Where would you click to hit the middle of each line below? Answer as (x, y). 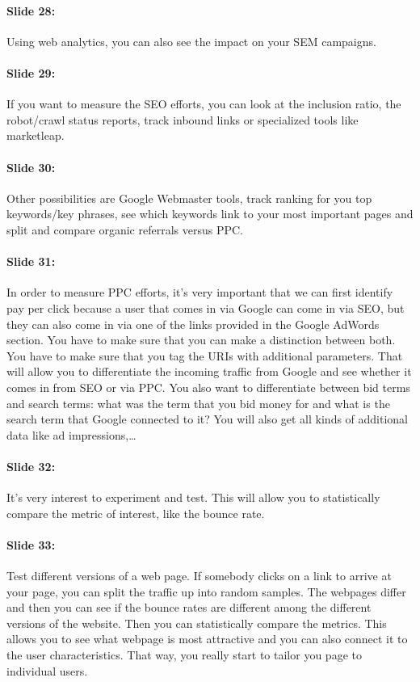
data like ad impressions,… (71, 434)
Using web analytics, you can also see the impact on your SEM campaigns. (191, 41)
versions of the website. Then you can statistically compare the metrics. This (197, 623)
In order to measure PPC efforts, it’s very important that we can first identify (200, 292)
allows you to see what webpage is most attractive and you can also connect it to (207, 639)
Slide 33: (31, 544)
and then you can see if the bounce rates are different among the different (189, 607)
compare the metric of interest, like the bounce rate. (136, 513)
